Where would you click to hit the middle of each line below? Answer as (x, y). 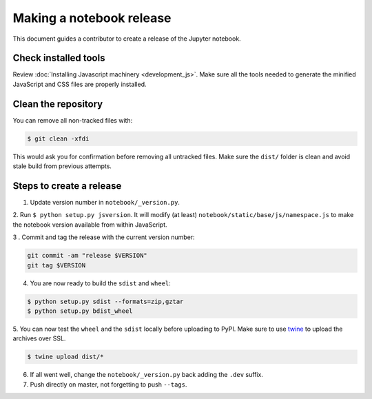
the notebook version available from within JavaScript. (90, 225)
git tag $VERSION (56, 265)
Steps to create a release (67, 186)
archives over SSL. (39, 338)
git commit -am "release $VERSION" (87, 256)
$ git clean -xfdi (58, 139)
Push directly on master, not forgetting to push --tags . (108, 384)
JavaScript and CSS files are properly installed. (80, 84)
